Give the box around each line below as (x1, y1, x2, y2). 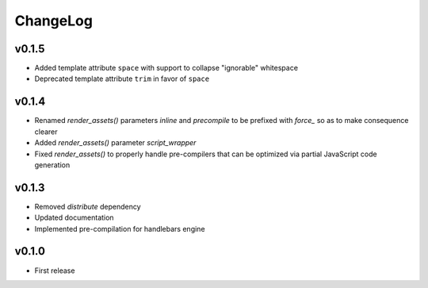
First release (34, 266, 75, 275)
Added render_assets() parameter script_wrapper (34, 138, 197, 148)
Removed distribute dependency (34, 202, 142, 211)
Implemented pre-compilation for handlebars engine (34, 224, 205, 233)
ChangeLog (14, 12, 93, 29)
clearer (34, 127, 59, 136)
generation (34, 159, 71, 170)
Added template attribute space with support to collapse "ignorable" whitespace (34, 63, 299, 73)
